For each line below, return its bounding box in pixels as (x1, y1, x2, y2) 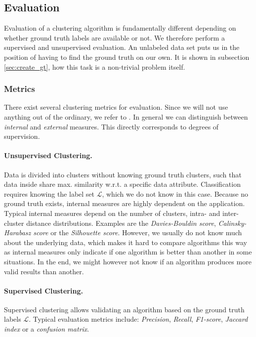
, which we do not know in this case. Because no (102, 188, 248, 199)
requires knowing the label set (4, 188, 95, 199)
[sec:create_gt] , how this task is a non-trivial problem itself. (4, 61, 185, 72)
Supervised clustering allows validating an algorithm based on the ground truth (4, 304, 245, 314)
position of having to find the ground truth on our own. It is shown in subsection (4, 51, 250, 62)
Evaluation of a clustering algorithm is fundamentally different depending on (4, 23, 236, 33)
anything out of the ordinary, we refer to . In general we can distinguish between (4, 111, 248, 122)
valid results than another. (4, 266, 84, 276)
